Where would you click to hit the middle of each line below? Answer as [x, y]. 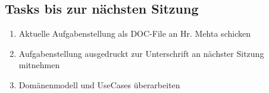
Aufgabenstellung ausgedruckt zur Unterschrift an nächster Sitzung [141, 53]
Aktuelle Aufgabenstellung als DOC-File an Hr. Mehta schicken [134, 33]
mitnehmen [39, 65]
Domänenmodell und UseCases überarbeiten [99, 84]
